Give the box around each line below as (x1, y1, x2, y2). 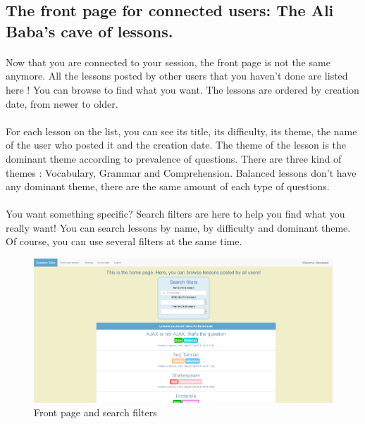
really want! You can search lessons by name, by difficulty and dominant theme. (6, 220, 351, 235)
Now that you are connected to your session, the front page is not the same (6, 54, 330, 69)
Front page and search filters (34, 405, 157, 420)
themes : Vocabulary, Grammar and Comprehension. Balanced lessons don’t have (6, 165, 357, 180)
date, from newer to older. (6, 96, 118, 111)
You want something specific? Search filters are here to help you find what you (6, 206, 345, 221)
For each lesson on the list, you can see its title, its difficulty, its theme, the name (6, 123, 357, 138)
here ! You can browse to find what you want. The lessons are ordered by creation (6, 82, 359, 96)
